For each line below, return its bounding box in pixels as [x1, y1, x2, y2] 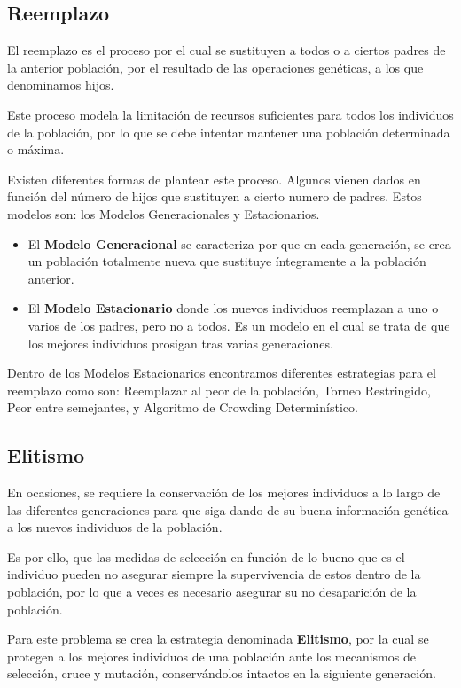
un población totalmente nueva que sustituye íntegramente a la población [27, 252, 426, 270]
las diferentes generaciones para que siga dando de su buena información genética [7, 500, 449, 519]
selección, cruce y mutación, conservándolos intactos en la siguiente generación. [7, 664, 436, 683]
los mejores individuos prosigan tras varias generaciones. [27, 333, 333, 352]
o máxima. [7, 140, 65, 159]
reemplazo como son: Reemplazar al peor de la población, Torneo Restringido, [7, 380, 431, 399]
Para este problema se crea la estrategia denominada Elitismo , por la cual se [7, 629, 429, 648]
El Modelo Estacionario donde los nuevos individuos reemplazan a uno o [27, 299, 439, 317]
